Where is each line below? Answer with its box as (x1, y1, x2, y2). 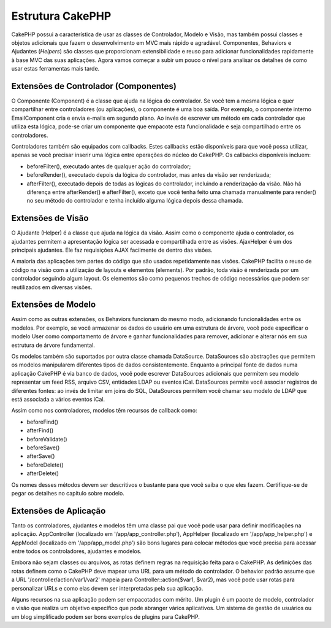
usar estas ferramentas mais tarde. (11, 65, 100, 72)
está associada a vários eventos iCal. (11, 395, 105, 403)
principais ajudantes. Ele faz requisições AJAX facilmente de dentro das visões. (11, 246, 213, 254)
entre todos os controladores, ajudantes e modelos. (11, 547, 142, 555)
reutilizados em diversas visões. (11, 283, 93, 291)
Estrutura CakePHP (11, 9, 112, 23)
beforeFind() (26, 418, 58, 425)
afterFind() (26, 427, 54, 434)
